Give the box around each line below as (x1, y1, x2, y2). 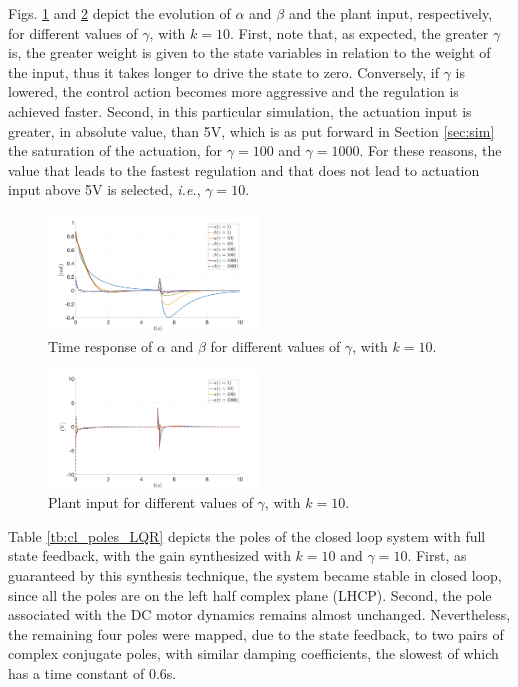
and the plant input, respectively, (288, 3, 493, 23)
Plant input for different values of (48, 492, 253, 513)
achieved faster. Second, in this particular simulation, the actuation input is (8, 100, 472, 121)
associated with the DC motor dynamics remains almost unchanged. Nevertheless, (8, 604, 511, 625)
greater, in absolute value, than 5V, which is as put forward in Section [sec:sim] (8, 120, 495, 141)
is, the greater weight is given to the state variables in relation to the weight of (8, 42, 491, 63)
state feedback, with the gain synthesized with (8, 545, 291, 566)
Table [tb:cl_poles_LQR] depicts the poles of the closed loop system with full (8, 525, 486, 546)
